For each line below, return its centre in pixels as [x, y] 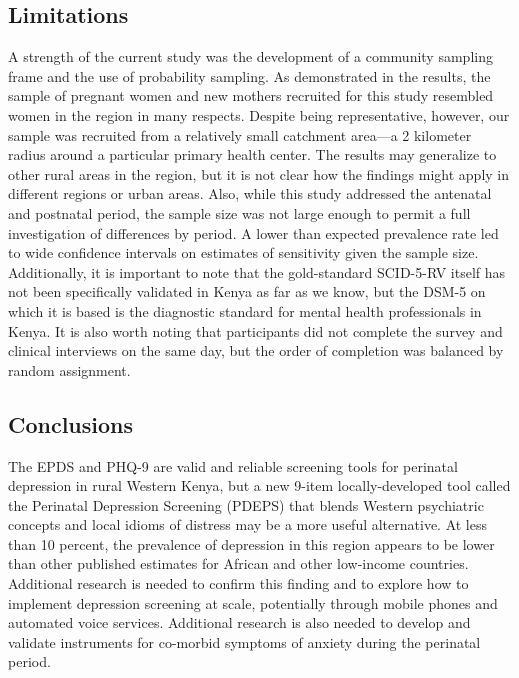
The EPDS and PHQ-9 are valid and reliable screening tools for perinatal [233, 465]
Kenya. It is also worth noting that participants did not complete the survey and [255, 330]
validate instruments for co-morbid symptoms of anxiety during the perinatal [244, 641]
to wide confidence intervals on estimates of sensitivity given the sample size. [243, 252]
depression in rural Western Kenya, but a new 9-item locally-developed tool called [259, 485]
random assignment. [69, 369]
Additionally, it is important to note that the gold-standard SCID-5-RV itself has [257, 271]
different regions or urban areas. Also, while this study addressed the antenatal [250, 193]
